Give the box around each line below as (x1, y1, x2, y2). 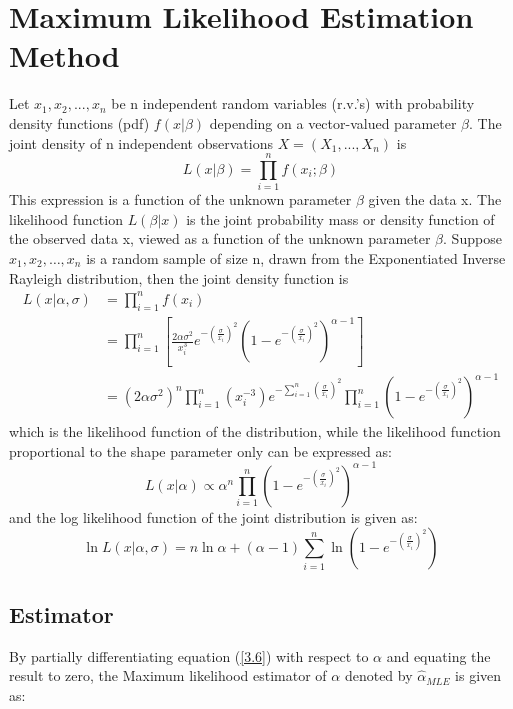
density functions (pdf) (9, 112, 150, 133)
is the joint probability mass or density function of (186, 208, 495, 229)
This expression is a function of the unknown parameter (9, 189, 352, 210)
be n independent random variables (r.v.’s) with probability (111, 93, 475, 114)
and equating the (386, 645, 491, 666)
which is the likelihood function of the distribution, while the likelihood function (9, 421, 501, 442)
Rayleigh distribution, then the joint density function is (9, 267, 349, 288)
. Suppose (443, 228, 502, 249)
